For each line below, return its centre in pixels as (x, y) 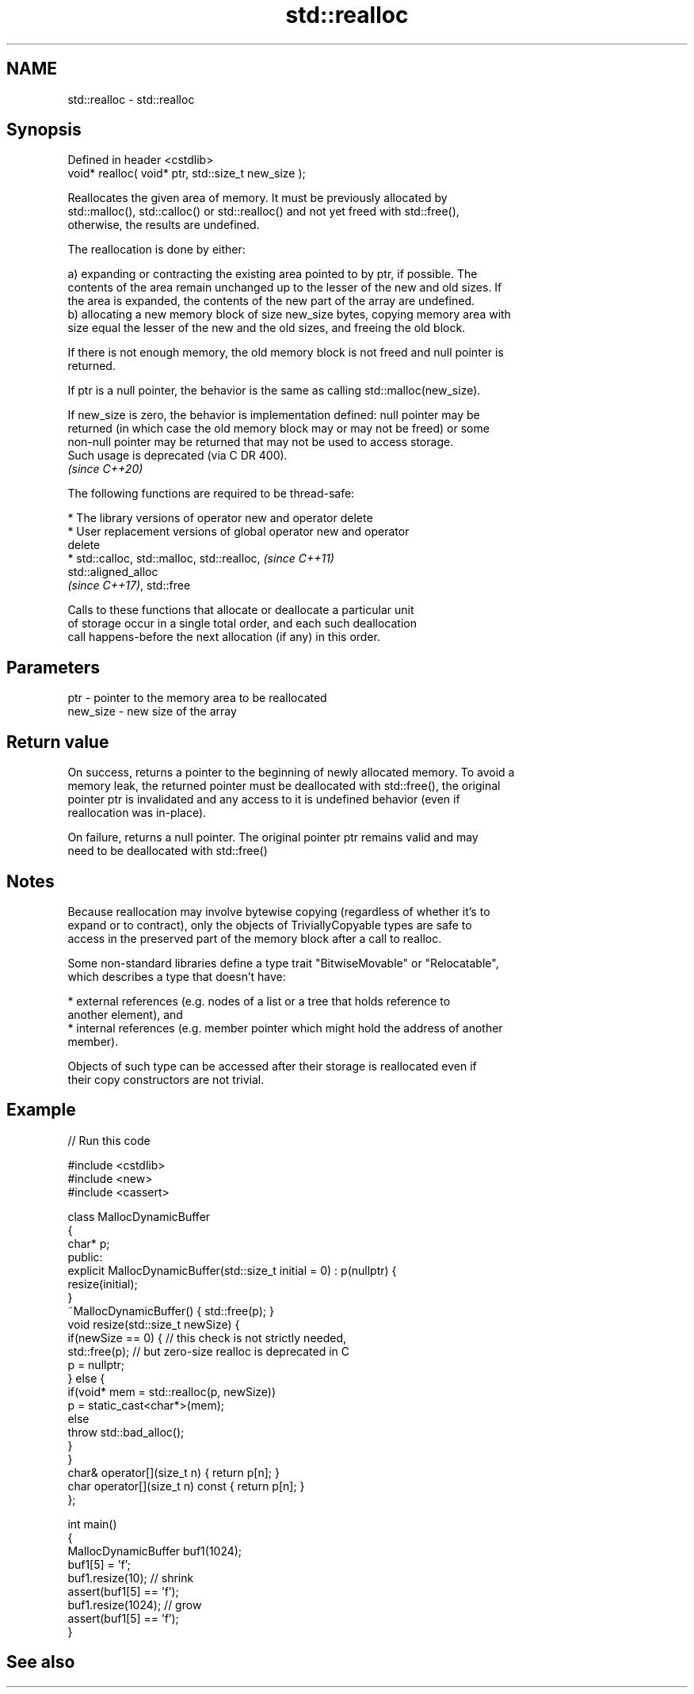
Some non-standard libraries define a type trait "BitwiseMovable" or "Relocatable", (283, 963)
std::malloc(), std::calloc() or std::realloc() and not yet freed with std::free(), (263, 212)
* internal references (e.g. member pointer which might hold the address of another (285, 1028)
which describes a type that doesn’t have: (177, 976)
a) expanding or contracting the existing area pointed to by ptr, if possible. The (273, 274)
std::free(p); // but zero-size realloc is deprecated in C (209, 1351)
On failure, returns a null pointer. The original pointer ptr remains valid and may (273, 837)
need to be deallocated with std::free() (168, 851)
